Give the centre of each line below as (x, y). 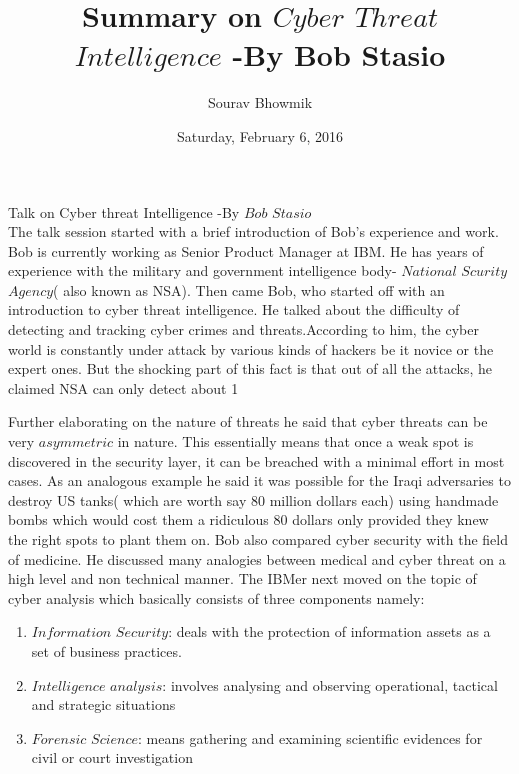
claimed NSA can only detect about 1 (123, 387)
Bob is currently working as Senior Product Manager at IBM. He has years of (246, 250)
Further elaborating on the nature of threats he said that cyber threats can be (248, 421)
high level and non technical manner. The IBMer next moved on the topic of (242, 578)
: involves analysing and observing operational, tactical (330, 684)
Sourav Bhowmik (260, 102)
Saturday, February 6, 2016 (260, 135)
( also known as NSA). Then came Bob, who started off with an (249, 289)
